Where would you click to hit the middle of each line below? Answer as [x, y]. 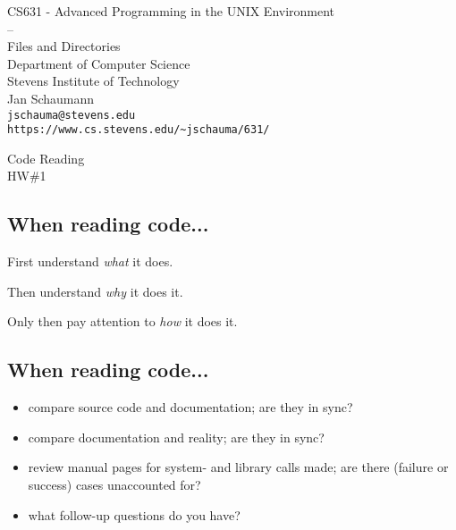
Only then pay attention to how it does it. [122, 321]
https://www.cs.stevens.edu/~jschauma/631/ [139, 130]
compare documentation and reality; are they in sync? [176, 437]
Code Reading [46, 158]
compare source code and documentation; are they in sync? [190, 407]
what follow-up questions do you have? [134, 514]
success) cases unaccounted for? [114, 485]
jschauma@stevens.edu [72, 115]
